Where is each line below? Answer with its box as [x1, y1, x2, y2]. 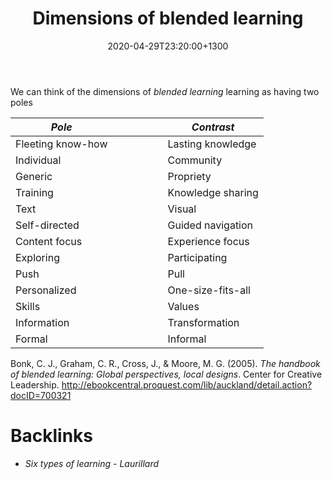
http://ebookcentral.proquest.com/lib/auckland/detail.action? [61, 378, 313, 391]
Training [15, 185, 54, 199]
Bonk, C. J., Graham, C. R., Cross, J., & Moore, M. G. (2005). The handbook [10, 357, 321, 369]
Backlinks [10, 425, 94, 447]
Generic [15, 169, 53, 183]
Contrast [191, 120, 235, 134]
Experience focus [167, 234, 250, 248]
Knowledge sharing [167, 185, 259, 199]
